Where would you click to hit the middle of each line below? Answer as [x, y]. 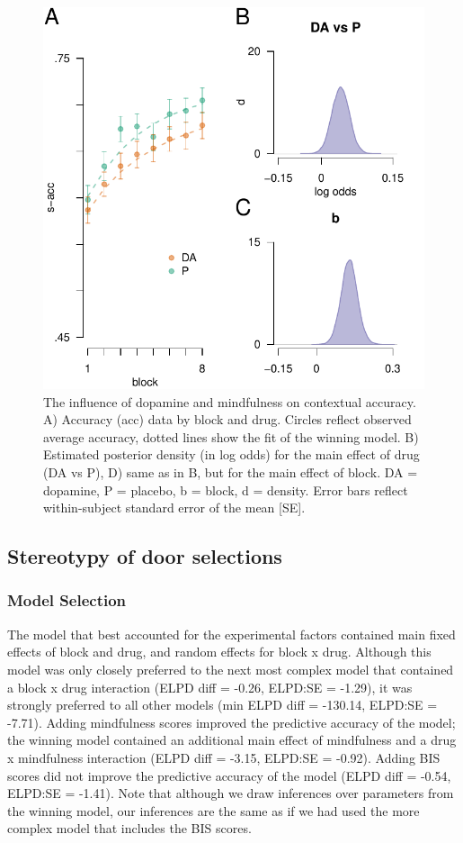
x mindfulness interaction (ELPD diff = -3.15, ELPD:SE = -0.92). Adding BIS [224, 757]
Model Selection [67, 600]
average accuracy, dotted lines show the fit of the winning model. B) [231, 436]
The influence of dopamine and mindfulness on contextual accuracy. [230, 401]
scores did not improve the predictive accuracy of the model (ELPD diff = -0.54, [229, 775]
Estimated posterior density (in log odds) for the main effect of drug [231, 454]
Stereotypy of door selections [145, 556]
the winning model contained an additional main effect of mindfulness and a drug [232, 740]
